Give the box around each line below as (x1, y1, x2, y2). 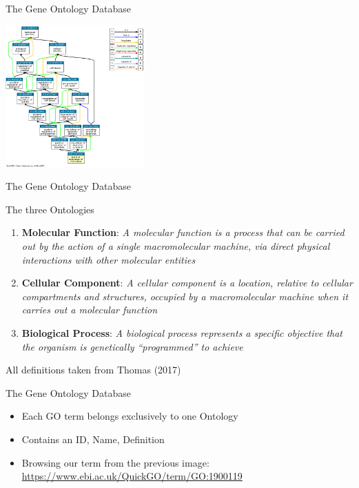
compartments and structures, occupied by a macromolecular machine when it (21, 289, 349, 303)
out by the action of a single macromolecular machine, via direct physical (21, 238, 330, 253)
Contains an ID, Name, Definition (21, 431, 165, 446)
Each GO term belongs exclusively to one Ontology (21, 409, 238, 423)
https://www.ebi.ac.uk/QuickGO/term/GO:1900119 (21, 469, 243, 483)
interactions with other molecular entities (21, 252, 196, 266)
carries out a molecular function (21, 302, 158, 317)
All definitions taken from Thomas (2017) (6, 362, 181, 377)
